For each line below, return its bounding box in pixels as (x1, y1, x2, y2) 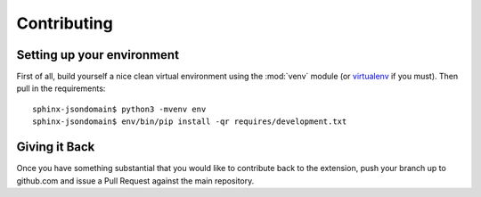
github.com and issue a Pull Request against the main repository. (16, 175, 255, 186)
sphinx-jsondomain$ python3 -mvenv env (32, 103, 207, 114)
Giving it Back (16, 139, 95, 155)
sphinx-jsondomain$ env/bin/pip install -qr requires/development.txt (32, 117, 347, 127)
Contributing (16, 13, 113, 33)
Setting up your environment (16, 47, 180, 62)
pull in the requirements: (16, 83, 106, 94)
